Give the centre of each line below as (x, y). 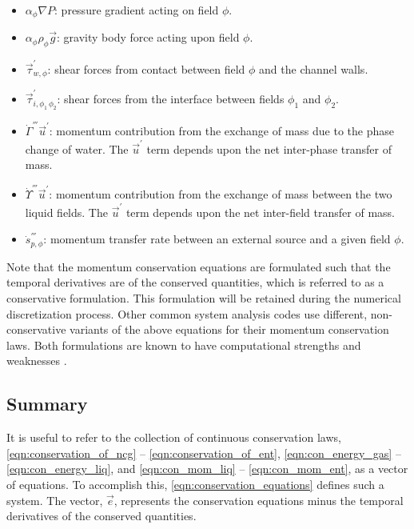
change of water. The (77, 148)
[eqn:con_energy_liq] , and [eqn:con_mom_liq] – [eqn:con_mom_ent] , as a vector (207, 469)
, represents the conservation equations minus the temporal (259, 500)
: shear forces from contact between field (146, 68)
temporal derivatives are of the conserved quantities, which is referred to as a (195, 282)
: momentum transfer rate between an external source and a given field (217, 239)
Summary (47, 404)
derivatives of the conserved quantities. (102, 516)
